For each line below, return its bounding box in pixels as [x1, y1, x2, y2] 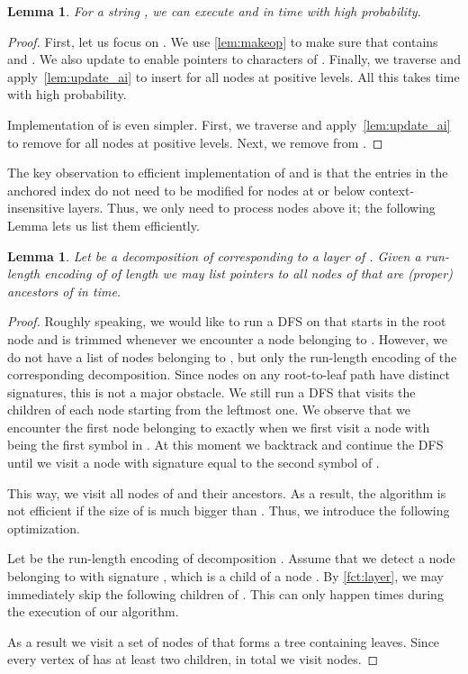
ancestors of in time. [7, 281, 121, 300]
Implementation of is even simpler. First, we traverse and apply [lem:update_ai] [7, 114, 451, 133]
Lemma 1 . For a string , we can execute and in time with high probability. [7, 2, 421, 20]
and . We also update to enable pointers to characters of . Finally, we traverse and [7, 50, 461, 68]
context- [369, 180, 415, 199]
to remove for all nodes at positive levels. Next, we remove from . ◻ [7, 132, 383, 151]
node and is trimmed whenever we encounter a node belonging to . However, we [7, 329, 448, 348]
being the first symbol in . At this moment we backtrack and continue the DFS [7, 435, 444, 454]
